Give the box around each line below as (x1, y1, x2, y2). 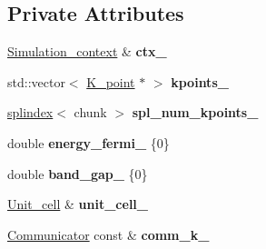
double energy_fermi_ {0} (7, 133, 170, 152)
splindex (7, 103, 54, 122)
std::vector (7, 72, 65, 91)
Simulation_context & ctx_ (7, 42, 167, 61)
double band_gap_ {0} (7, 164, 148, 183)
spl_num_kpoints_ (132, 103, 259, 122)
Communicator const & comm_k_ (7, 224, 210, 244)
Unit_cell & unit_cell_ (7, 194, 148, 214)
